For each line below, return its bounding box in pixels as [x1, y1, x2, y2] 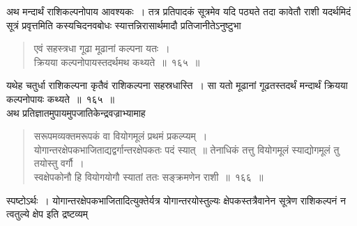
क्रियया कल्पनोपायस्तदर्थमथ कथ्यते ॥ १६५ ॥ [33, 54, 200, 69]
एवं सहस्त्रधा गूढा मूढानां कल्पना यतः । [33, 41, 170, 56]
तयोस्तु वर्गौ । [33, 156, 84, 170]
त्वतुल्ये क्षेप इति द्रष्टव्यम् [6, 207, 89, 221]
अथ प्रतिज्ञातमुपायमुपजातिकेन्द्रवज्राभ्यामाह [6, 105, 146, 120]
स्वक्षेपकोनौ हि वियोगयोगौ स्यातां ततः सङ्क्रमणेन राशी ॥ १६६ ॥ [33, 169, 264, 184]
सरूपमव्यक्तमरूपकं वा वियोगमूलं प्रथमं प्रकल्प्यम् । [33, 129, 208, 143]
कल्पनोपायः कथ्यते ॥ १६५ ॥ [6, 91, 114, 106]
